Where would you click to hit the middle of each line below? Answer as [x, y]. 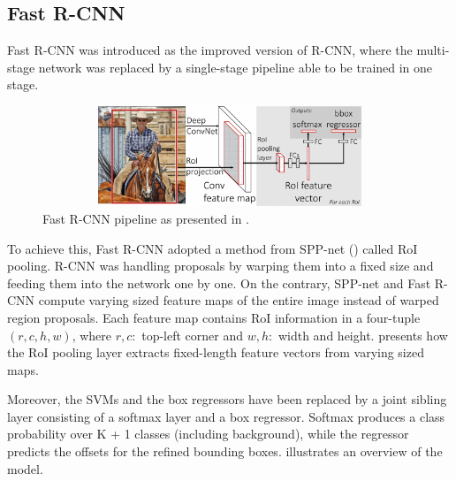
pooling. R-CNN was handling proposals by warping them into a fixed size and [220, 266]
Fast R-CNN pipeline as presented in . [146, 218]
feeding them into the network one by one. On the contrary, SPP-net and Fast [219, 282]
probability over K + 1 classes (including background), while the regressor [208, 434]
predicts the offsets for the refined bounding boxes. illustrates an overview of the [225, 451]
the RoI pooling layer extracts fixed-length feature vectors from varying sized [216, 352]
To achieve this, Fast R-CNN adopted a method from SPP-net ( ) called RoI [213, 248]
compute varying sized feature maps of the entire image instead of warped [239, 300]
